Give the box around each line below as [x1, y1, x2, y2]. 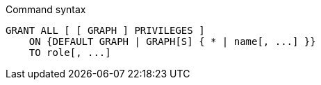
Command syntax [6, 3, 86, 15]
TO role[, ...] [28, 47, 111, 58]
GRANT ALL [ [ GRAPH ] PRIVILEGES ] [6, 25, 205, 36]
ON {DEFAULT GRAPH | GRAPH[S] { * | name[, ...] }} [28, 36, 316, 47]
